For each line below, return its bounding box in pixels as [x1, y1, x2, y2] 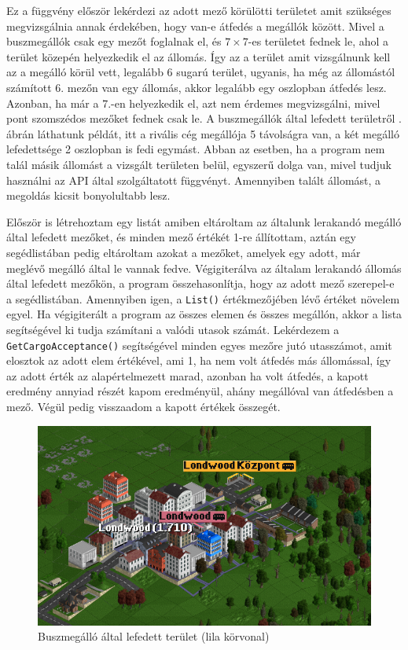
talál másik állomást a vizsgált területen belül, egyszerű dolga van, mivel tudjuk [6, 156, 391, 172]
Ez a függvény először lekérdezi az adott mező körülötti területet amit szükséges [6, 2, 391, 18]
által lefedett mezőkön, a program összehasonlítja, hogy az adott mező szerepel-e [6, 275, 395, 292]
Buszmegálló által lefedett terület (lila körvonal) [38, 628, 270, 644]
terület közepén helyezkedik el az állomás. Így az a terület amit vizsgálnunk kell [6, 48, 391, 64]
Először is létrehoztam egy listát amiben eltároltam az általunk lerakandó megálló [6, 213, 402, 230]
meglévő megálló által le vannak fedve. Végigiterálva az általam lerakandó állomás [6, 259, 402, 276]
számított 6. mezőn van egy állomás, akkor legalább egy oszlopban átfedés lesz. [6, 79, 387, 95]
